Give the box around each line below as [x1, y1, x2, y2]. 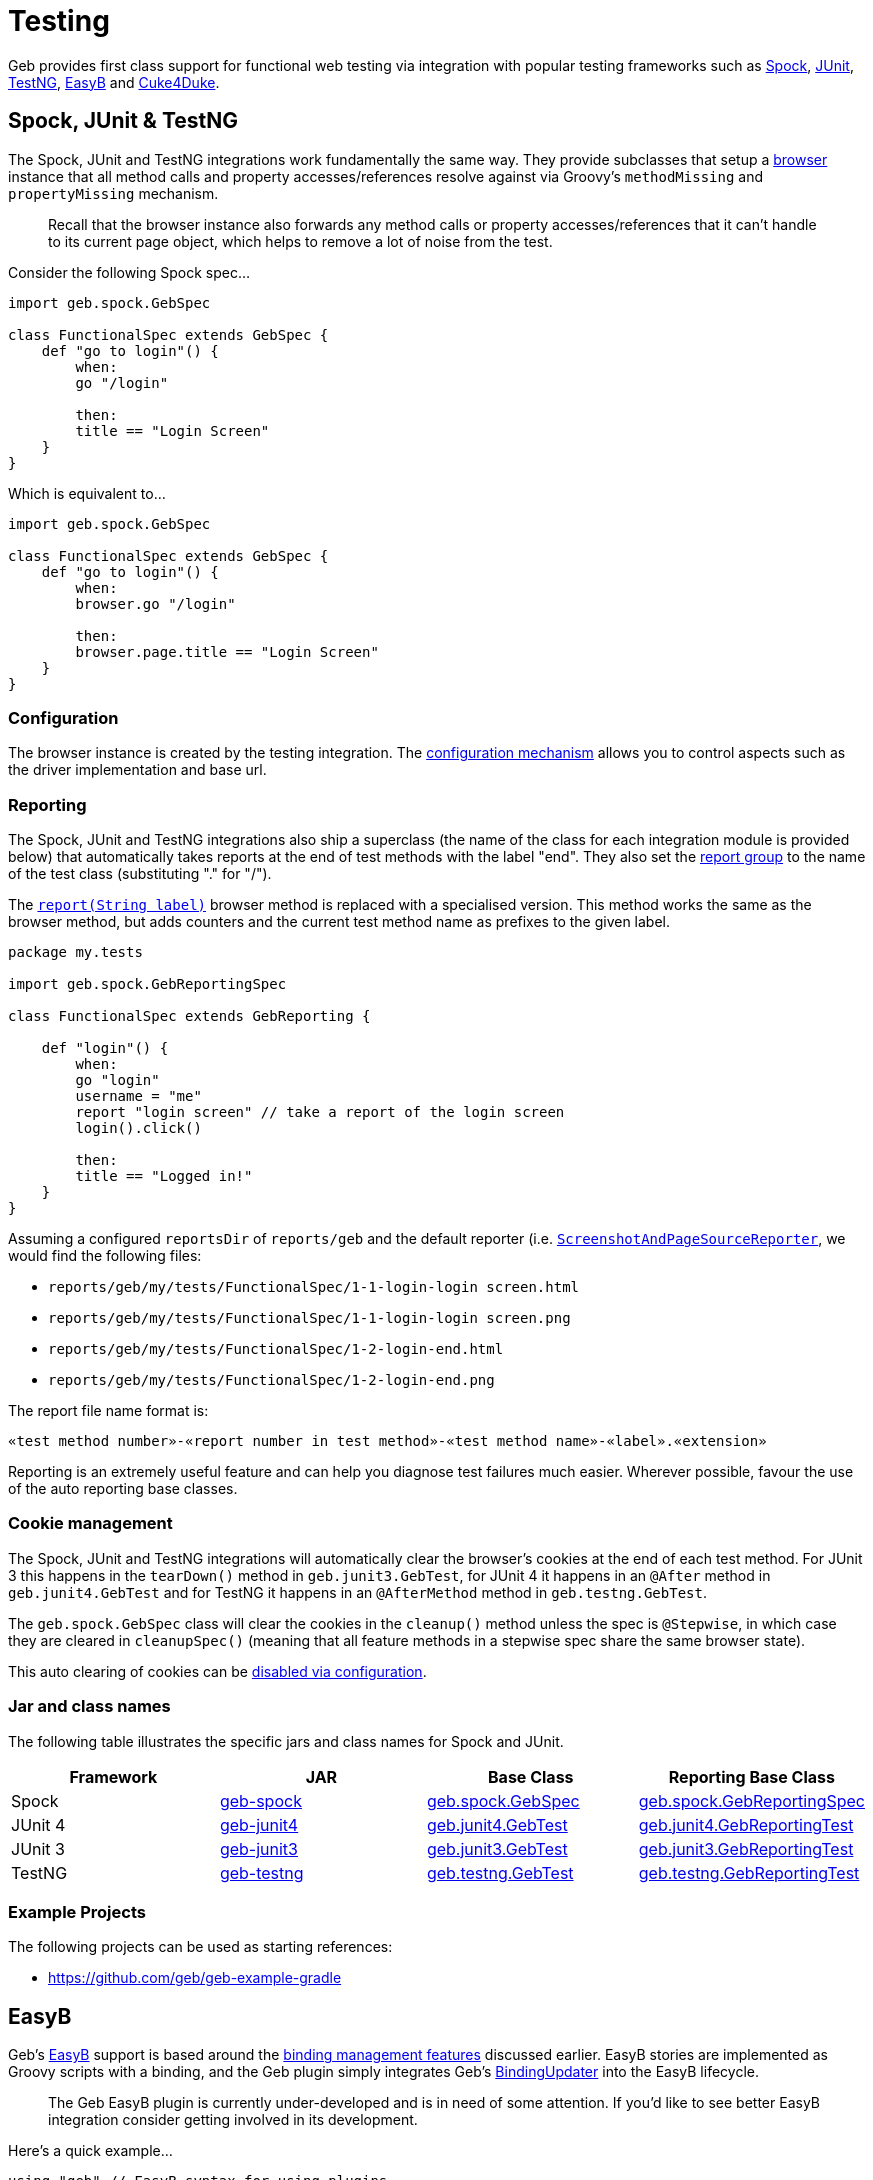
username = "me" [75, 1088, 202, 1105]
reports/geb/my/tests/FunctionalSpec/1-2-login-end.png [48, 1372, 495, 1389]
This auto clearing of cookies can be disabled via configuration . [8, 1662, 427, 1680]
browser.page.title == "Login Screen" [75, 643, 379, 660]
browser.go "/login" [75, 595, 236, 612]
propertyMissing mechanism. [8, 184, 219, 202]
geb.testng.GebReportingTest [638, 1862, 860, 1883]
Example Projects [8, 1901, 146, 1922]
